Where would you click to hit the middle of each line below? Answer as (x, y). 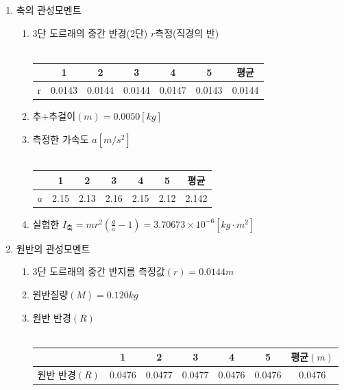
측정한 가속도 (61, 139)
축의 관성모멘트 (49, 10)
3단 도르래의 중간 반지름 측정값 (99, 271)
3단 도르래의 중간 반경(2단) (90, 32)
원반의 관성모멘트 (53, 248)
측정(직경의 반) (187, 32)
